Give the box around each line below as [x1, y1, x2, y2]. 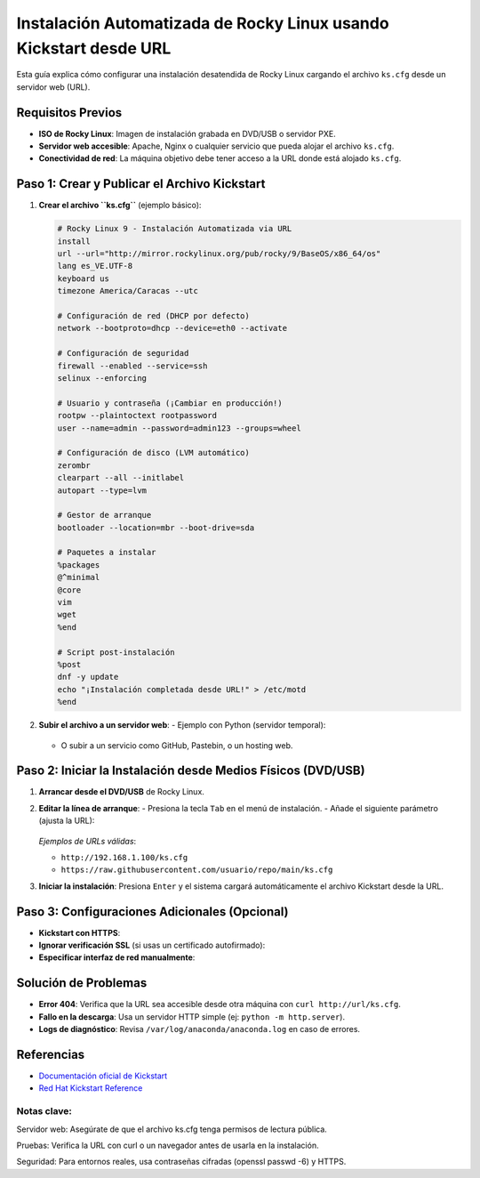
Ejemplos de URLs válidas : [38, 835, 137, 846]
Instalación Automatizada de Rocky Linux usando [16, 13, 390, 33]
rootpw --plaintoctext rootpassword [57, 410, 218, 421]
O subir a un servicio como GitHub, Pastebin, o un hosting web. [60, 739, 293, 751]
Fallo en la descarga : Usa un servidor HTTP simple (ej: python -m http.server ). [38, 1011, 346, 1022]
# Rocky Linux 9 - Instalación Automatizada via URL [57, 223, 292, 234]
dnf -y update [57, 672, 119, 682]
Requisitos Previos [16, 105, 123, 120]
